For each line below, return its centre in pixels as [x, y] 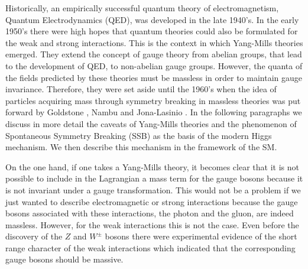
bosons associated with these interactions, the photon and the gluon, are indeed [150, 213]
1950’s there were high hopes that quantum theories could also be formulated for [152, 31]
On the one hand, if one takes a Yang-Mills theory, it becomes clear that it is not [152, 166]
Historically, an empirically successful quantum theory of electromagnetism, [142, 8]
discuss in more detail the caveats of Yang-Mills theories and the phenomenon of [151, 123]
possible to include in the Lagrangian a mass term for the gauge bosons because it [154, 178]
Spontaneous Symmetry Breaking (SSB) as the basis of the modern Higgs [139, 135]
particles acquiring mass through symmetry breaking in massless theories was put [153, 100]
